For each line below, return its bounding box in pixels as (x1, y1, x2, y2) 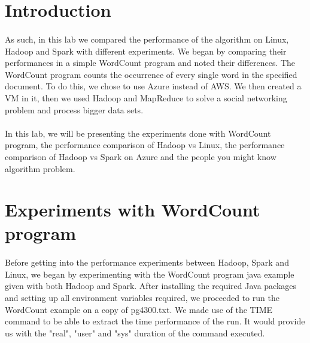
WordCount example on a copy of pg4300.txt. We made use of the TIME (5, 303, 273, 315)
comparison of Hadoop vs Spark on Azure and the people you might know (5, 150, 276, 163)
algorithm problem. (5, 162, 75, 174)
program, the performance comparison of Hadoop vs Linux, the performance (5, 139, 285, 151)
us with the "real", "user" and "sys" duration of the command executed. (5, 326, 265, 339)
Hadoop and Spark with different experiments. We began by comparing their (5, 44, 287, 57)
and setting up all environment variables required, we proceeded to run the (5, 291, 279, 304)
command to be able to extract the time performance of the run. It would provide (5, 315, 305, 327)
